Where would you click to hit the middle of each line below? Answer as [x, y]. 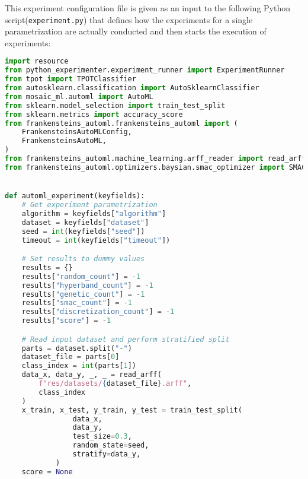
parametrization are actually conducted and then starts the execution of [136, 31]
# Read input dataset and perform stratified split [126, 339]
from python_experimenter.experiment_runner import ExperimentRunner [145, 70]
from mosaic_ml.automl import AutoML [79, 96]
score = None [47, 472]
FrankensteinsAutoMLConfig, [77, 132]
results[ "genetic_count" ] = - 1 [83, 294]
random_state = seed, [111, 445]
